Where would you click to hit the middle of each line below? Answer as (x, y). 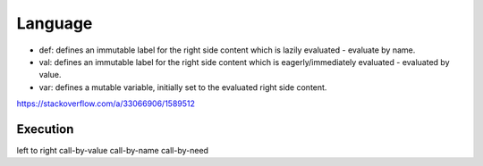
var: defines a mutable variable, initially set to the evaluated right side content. (183, 87)
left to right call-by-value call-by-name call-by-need (113, 151)
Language (55, 23)
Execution (45, 129)
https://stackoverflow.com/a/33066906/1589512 (106, 104)
